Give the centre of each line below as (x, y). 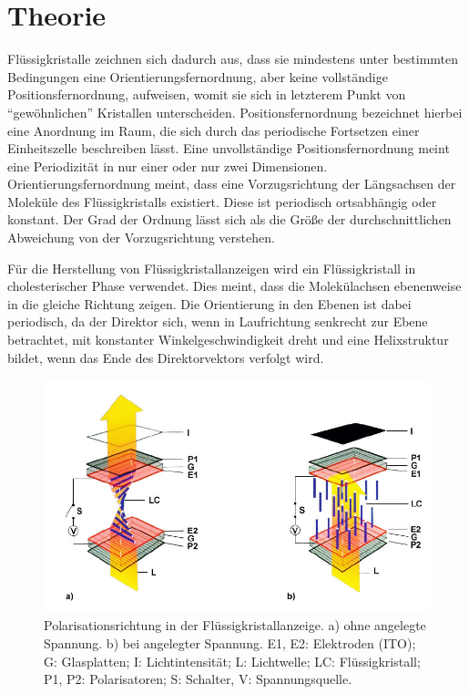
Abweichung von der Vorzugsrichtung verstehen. (141, 238)
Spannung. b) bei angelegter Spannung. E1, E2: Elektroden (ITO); (230, 643)
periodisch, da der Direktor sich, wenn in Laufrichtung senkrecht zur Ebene (218, 321)
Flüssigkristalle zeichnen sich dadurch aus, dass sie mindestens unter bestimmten (233, 59)
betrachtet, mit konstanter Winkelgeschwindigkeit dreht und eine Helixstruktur (228, 340)
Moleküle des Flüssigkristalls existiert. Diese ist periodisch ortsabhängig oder (222, 201)
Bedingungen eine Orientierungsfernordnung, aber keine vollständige (198, 76)
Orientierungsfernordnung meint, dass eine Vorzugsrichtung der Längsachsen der (232, 184)
